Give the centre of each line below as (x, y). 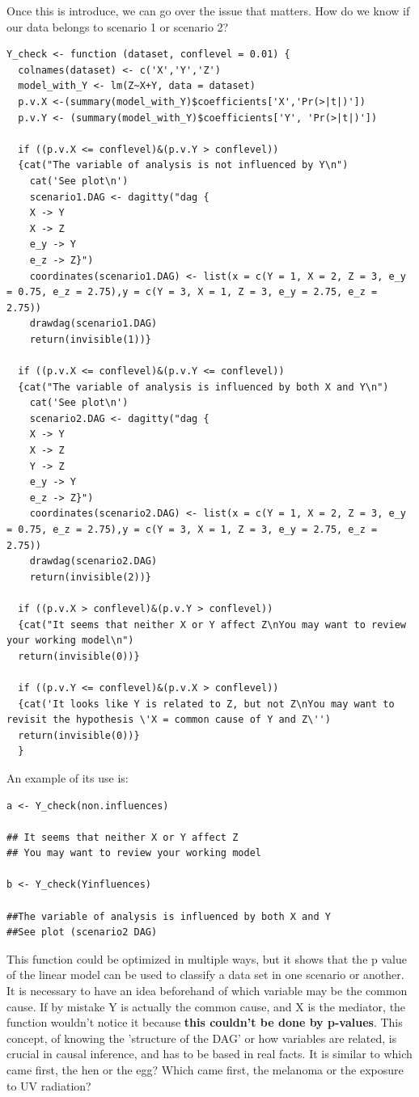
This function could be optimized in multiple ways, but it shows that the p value (207, 958)
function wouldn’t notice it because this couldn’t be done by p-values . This (205, 1022)
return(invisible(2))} (90, 577)
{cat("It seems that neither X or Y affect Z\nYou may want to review (212, 624)
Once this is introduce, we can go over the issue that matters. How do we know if (208, 11)
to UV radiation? (49, 1085)
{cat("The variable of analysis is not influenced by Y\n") (183, 165)
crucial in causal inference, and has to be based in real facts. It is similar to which (209, 1054)
